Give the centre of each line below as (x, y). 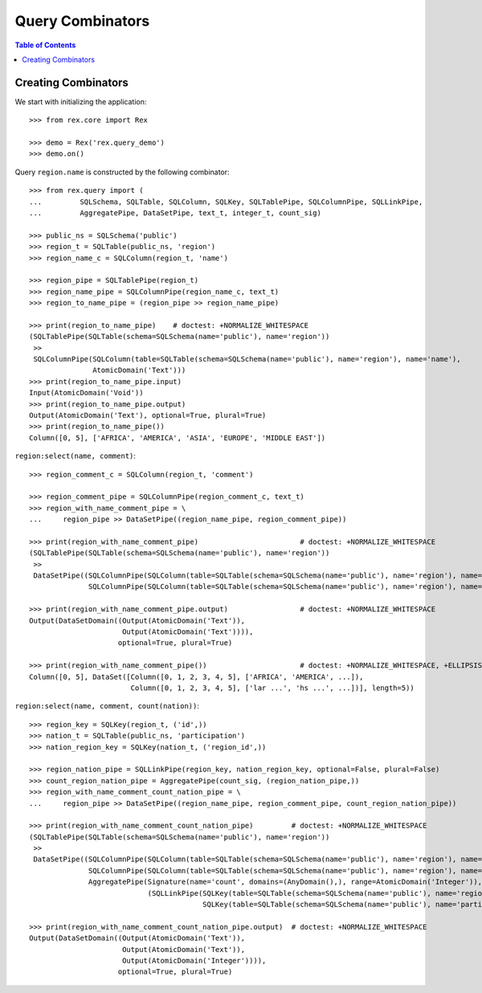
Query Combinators (82, 21)
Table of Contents (45, 45)
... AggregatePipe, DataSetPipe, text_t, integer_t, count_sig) (175, 212)
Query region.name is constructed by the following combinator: (122, 172)
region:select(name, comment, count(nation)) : (107, 706)
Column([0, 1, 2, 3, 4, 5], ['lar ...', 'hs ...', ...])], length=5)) (273, 688)
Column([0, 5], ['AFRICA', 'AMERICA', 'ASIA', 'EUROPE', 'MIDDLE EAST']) (178, 437)
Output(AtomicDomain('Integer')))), (194, 960)
